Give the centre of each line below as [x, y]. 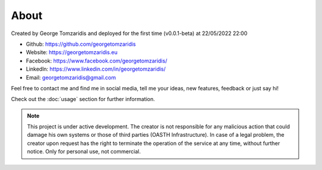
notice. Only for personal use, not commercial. [84, 152]
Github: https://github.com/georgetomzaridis [81, 44]
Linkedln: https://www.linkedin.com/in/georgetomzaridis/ [96, 69]
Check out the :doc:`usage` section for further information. [83, 99]
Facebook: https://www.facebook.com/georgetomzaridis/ [97, 61]
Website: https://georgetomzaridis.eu [72, 52]
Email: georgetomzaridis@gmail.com [71, 77]
